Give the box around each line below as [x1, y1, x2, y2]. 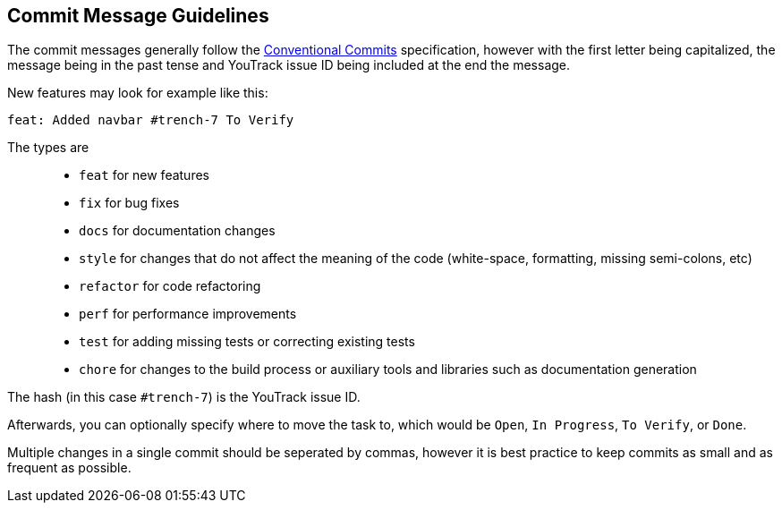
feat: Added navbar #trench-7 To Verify [7, 113, 294, 128]
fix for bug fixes [79, 195, 180, 211]
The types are [7, 140, 89, 156]
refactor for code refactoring [79, 278, 261, 294]
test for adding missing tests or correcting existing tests [79, 334, 415, 350]
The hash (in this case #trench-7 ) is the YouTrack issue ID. [7, 389, 361, 405]
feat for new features [79, 167, 209, 183]
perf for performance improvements [79, 306, 297, 322]
